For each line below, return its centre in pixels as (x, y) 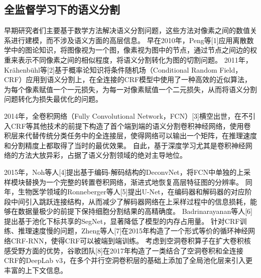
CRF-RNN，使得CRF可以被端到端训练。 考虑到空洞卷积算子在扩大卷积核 (131, 241)
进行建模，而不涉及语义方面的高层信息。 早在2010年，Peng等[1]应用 (122, 40)
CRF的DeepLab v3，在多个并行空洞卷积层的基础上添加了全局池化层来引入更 (128, 260)
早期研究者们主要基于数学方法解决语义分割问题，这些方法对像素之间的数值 (127, 30)
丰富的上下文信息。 (36, 270)
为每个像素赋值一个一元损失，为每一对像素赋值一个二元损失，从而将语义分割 (130, 89)
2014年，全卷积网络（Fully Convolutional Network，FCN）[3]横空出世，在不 (126, 115)
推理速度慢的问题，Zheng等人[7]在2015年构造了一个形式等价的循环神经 (133, 231)
